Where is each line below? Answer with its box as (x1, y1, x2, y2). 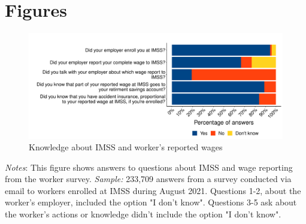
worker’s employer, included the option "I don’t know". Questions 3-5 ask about (5, 196, 297, 208)
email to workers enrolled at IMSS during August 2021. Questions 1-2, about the (5, 184, 301, 196)
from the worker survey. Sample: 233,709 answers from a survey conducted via (5, 172, 292, 185)
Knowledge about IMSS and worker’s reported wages (29, 141, 223, 153)
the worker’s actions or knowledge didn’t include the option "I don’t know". (5, 208, 281, 220)
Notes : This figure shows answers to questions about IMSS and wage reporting (5, 161, 293, 173)
